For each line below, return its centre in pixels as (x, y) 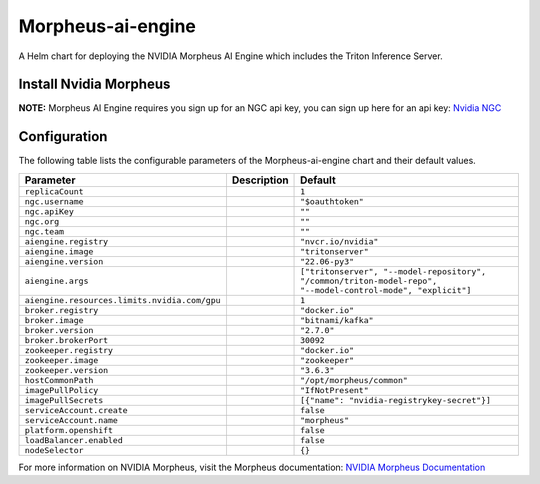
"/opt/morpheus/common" (354, 380)
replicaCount (54, 191)
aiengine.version (64, 261)
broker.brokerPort (66, 340)
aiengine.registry (66, 241)
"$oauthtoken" (332, 201)
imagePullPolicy (61, 390)
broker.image (54, 320)
